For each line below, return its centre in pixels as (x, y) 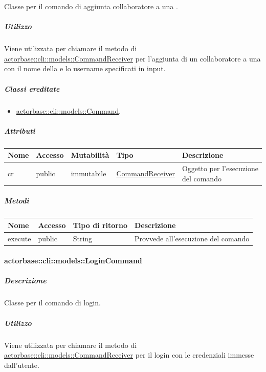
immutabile (88, 173)
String (83, 238)
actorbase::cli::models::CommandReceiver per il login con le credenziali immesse (129, 355)
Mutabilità (90, 155)
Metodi (17, 201)
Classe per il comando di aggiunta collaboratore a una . (91, 6)
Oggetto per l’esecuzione (220, 168)
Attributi (20, 130)
